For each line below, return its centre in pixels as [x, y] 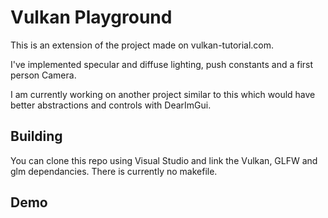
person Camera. [43, 75]
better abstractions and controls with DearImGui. [111, 105]
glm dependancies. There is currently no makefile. [114, 171]
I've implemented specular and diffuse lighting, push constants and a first [162, 64]
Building [36, 136]
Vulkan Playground [91, 17]
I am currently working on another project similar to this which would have [163, 94]
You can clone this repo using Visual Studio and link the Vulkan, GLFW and [164, 160]
